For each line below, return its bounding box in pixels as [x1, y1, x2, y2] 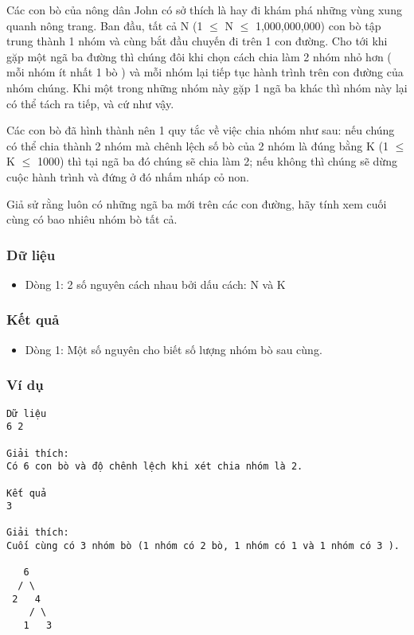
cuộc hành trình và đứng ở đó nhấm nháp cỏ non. [6, 168, 249, 185]
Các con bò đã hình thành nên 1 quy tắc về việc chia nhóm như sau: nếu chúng [6, 122, 395, 138]
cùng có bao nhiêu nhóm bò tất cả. [6, 211, 178, 228]
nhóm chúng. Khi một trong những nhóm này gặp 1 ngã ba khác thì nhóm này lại [6, 79, 408, 95]
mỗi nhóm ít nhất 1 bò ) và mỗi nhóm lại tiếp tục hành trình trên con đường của [6, 64, 404, 80]
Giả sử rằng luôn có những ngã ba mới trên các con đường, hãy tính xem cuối [6, 195, 387, 212]
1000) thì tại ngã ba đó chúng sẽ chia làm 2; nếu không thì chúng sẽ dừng [37, 153, 397, 169]
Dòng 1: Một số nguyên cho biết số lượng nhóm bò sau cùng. [25, 341, 322, 357]
